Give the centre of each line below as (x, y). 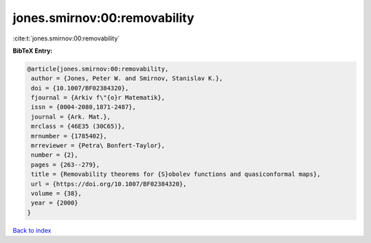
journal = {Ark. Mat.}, (71, 117)
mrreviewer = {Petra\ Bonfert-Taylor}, (98, 146)
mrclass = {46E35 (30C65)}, (78, 126)
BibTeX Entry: (33, 51)
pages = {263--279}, (66, 165)
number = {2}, (55, 155)
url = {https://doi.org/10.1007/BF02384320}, (109, 184)
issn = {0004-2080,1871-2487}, (84, 107)
